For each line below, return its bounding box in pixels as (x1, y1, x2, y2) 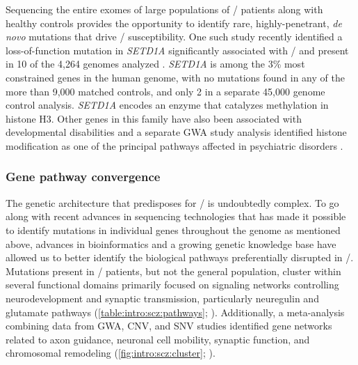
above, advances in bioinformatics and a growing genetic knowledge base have (6, 236, 336, 251)
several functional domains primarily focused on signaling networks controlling (6, 277, 339, 292)
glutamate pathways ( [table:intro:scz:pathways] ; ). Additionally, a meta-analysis (6, 304, 345, 319)
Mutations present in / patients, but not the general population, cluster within (6, 263, 341, 278)
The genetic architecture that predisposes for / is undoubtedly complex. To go (6, 195, 339, 210)
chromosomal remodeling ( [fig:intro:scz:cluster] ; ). (6, 345, 215, 360)
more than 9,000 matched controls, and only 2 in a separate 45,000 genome (6, 84, 325, 98)
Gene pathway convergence (6, 168, 161, 185)
